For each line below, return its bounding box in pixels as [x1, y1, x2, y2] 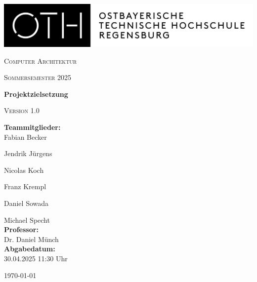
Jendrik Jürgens [4, 148, 52, 159]
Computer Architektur [4, 55, 77, 66]
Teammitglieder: [4, 122, 61, 132]
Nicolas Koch [4, 164, 44, 175]
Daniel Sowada [4, 198, 49, 208]
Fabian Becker [4, 131, 47, 142]
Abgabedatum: [4, 243, 55, 254]
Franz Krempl [4, 181, 46, 192]
